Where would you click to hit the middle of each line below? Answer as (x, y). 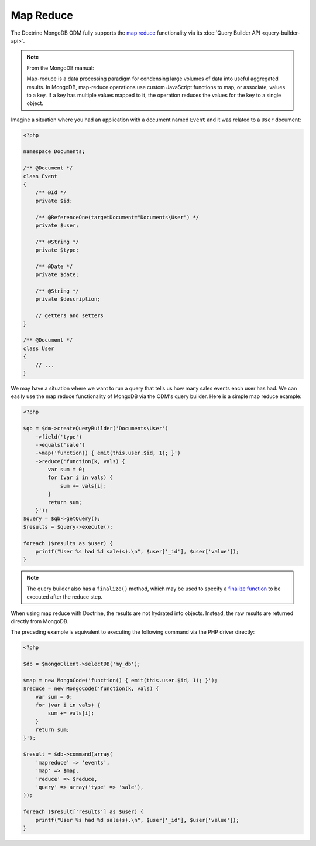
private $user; (57, 225)
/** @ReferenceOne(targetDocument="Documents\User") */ (117, 217)
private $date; (57, 275)
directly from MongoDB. (40, 621)
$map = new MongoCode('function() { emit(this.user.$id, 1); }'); (120, 680)
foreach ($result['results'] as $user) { (83, 812)
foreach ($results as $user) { (68, 543)
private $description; (68, 299)
